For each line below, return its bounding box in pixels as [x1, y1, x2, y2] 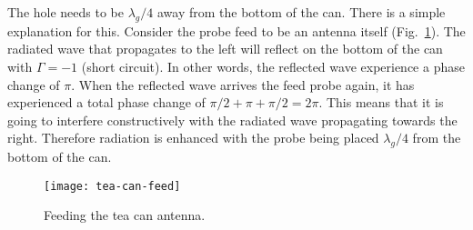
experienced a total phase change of [7, 93, 206, 112]
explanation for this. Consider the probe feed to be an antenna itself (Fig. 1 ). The [7, 21, 466, 40]
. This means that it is [318, 93, 444, 112]
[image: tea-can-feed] [44, 179, 181, 193]
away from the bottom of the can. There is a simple [156, 3, 446, 21]
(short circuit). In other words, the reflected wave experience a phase [81, 56, 465, 75]
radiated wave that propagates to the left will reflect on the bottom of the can [7, 39, 443, 58]
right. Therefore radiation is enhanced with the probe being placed [7, 128, 379, 147]
